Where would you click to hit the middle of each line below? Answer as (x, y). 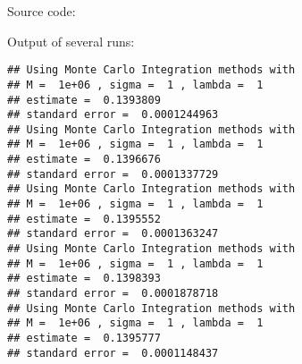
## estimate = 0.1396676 (84, 160)
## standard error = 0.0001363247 (113, 234)
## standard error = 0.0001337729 (113, 174)
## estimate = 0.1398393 (84, 279)
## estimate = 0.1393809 (84, 100)
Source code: (42, 11)
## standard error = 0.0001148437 (113, 353)
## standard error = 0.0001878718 (113, 294)
